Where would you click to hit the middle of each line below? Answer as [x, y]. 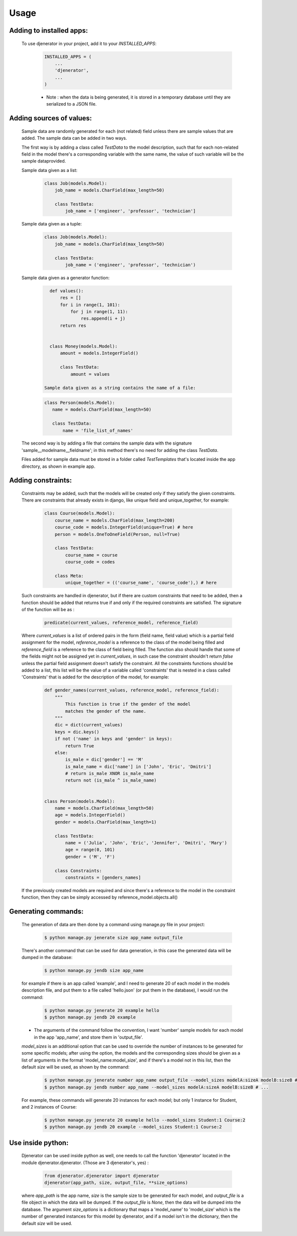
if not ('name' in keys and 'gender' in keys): [114, 739]
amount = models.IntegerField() [99, 353]
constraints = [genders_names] [103, 877]
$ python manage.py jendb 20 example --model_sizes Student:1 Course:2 [133, 1127]
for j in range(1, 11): [99, 312]
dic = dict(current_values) [89, 725]
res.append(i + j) [103, 319]
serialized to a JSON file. [72, 104]
